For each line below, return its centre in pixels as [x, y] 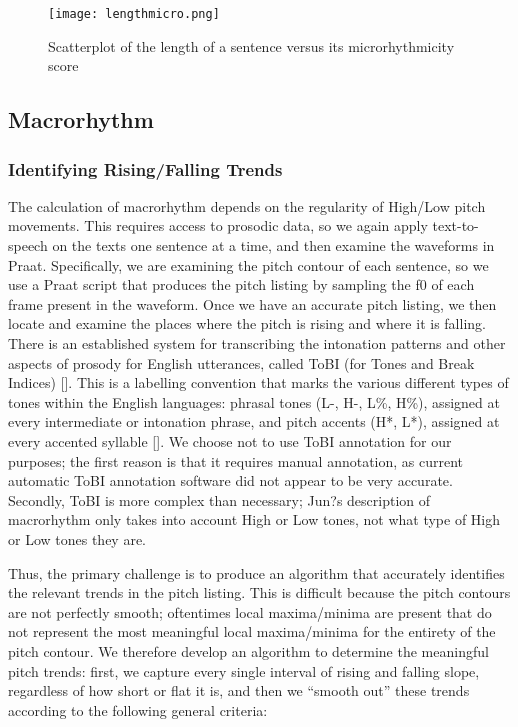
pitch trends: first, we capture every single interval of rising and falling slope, [244, 670]
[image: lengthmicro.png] [134, 14]
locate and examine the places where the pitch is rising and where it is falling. [247, 323]
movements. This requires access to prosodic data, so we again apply [218, 225]
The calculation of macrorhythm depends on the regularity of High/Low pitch [247, 205]
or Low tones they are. [77, 538]
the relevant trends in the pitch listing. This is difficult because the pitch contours [259, 592]
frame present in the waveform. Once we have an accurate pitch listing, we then [252, 303]
